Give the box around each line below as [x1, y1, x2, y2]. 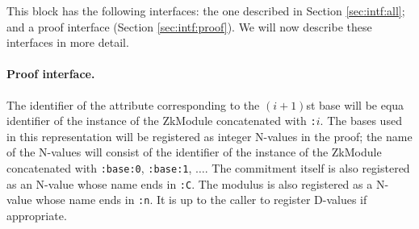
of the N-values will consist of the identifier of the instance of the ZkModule [6, 144, 382, 160]
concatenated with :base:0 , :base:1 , [6, 160, 192, 177]
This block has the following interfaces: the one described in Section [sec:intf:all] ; [6, 2, 405, 19]
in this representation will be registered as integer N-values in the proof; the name [6, 127, 413, 144]
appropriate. [6, 206, 67, 223]
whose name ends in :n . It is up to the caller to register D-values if [36, 191, 367, 208]
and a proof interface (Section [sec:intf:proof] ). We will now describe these [6, 18, 372, 35]
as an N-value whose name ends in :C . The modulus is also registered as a [6, 175, 373, 192]
